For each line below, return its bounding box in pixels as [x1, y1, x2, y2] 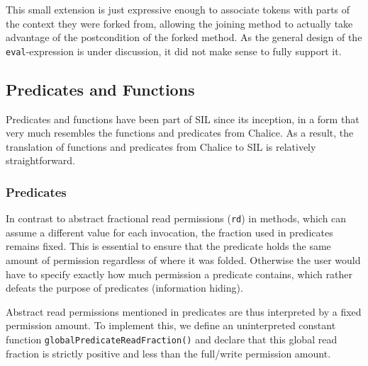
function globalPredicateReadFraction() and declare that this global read [6, 332, 338, 347]
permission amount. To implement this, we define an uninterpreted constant [6, 318, 336, 333]
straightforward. [6, 153, 75, 168]
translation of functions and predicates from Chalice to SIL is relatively [6, 139, 316, 154]
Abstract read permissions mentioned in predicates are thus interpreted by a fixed [6, 304, 362, 319]
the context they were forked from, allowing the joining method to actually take [6, 16, 353, 30]
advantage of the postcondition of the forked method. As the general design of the [6, 30, 362, 45]
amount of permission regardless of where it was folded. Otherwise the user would [6, 253, 361, 268]
